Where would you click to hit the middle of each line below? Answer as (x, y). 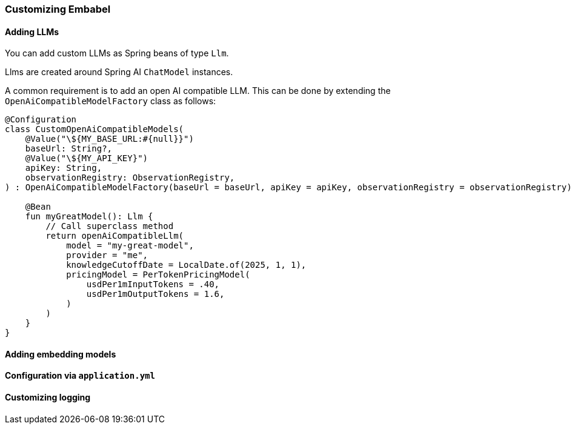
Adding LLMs (32, 32)
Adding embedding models (61, 354)
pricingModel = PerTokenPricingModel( (158, 275)
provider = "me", (107, 255)
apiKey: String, (64, 168)
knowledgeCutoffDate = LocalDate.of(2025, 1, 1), (186, 265)
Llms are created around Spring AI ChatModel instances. (119, 72)
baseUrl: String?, (69, 149)
